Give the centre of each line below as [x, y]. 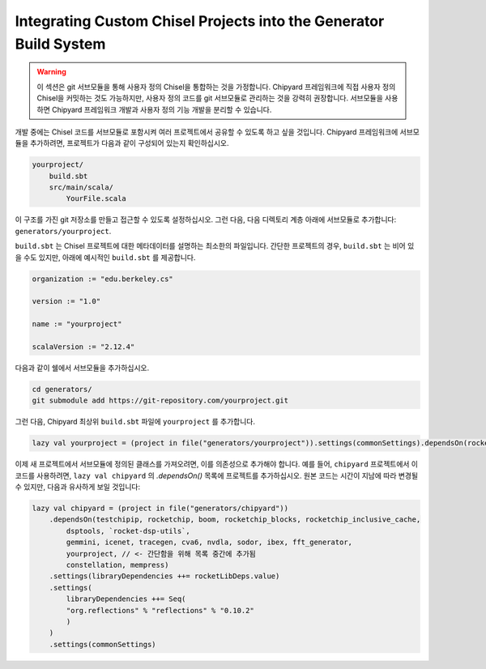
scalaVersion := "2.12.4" [83, 347]
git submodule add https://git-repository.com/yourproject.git [160, 401]
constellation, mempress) [117, 565]
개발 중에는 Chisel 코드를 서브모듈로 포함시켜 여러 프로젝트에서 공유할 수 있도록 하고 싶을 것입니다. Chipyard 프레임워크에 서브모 [217, 132]
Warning [51, 72]
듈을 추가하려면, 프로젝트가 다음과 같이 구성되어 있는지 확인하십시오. [122, 143]
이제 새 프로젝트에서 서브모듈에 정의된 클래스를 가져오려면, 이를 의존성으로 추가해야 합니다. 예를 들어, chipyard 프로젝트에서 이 [217, 464]
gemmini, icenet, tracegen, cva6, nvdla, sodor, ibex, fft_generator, [209, 542]
